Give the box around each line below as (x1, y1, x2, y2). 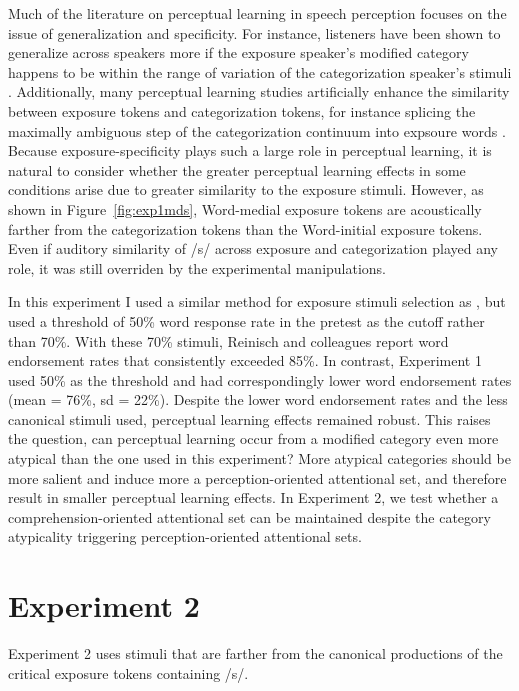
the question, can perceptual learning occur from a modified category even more (8, 428, 499, 449)
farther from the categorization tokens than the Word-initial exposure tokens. (8, 218, 483, 239)
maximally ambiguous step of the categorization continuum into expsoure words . (8, 120, 506, 141)
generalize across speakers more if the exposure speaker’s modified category (8, 42, 469, 63)
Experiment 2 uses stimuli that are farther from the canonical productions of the (8, 643, 503, 664)
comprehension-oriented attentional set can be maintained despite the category (8, 506, 491, 527)
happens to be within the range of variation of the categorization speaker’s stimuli (8, 61, 512, 82)
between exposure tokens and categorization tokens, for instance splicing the (8, 100, 476, 121)
